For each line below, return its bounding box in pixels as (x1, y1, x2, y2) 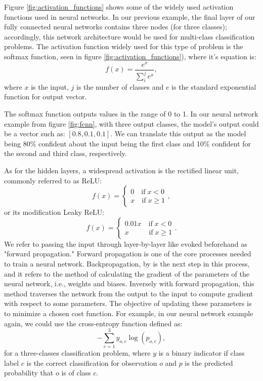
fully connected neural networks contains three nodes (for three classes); (4, 21, 227, 32)
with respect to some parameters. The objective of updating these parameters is (4, 298, 252, 309)
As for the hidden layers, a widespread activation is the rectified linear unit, (4, 165, 239, 175)
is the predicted (185, 357, 233, 368)
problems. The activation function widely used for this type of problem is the (4, 41, 243, 52)
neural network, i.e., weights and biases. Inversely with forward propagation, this (4, 278, 254, 289)
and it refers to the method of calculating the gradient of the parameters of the (4, 268, 249, 279)
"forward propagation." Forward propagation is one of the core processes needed (4, 248, 251, 259)
